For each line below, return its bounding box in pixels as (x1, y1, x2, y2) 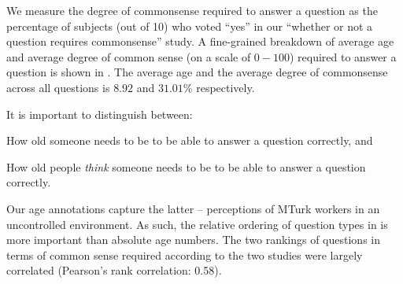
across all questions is (6, 79, 110, 95)
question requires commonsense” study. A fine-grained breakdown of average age (6, 33, 394, 50)
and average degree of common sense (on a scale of (6, 48, 251, 65)
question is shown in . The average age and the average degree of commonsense (6, 64, 388, 80)
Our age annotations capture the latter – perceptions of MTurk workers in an (6, 200, 380, 216)
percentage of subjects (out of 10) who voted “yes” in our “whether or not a (6, 17, 373, 34)
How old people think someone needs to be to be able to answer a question (6, 158, 366, 175)
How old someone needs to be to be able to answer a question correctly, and (6, 132, 373, 149)
